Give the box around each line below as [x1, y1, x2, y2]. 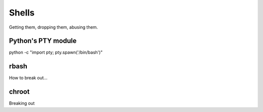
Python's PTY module [9, 37, 77, 45]
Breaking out [9, 100, 35, 106]
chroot [9, 88, 30, 96]
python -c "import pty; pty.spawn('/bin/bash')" [9, 49, 103, 55]
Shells [9, 7, 35, 18]
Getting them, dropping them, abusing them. [9, 24, 98, 30]
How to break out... [9, 75, 48, 81]
